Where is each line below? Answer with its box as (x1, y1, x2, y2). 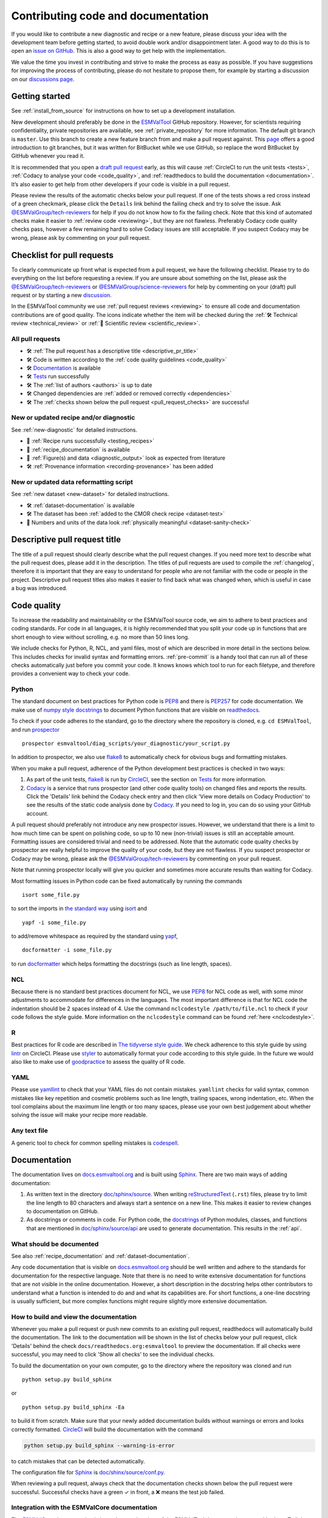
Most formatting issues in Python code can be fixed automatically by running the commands (11, 877, 242, 885)
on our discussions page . (11, 75, 75, 83)
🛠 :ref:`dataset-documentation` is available (26, 502, 135, 509)
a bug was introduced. (11, 585, 68, 592)
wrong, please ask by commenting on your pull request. (11, 234, 151, 241)
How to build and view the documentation (11, 1312, 137, 1321)
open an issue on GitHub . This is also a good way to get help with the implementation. (11, 47, 227, 55)
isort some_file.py (22, 891, 80, 898)
